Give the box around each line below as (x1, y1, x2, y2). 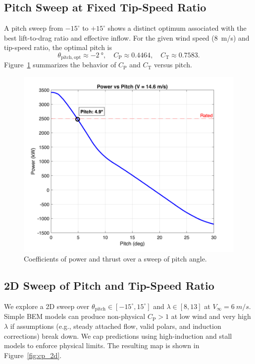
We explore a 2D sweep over (4, 301, 90, 311)
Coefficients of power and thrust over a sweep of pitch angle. (24, 254, 207, 264)
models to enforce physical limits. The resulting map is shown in (4, 340, 200, 351)
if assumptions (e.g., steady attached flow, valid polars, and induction (10, 320, 221, 331)
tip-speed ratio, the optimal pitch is (4, 42, 112, 52)
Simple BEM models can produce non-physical (4, 311, 146, 321)
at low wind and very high (171, 311, 251, 321)
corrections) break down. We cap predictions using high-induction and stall (4, 330, 232, 341)
